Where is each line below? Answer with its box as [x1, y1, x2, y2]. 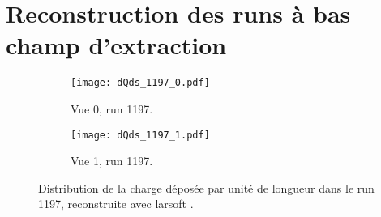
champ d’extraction [6, 28, 227, 62]
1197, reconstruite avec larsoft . [38, 195, 194, 212]
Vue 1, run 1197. [71, 152, 153, 169]
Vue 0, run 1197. [71, 100, 153, 117]
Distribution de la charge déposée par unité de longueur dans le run [38, 179, 375, 196]
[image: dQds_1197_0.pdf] [71, 77, 210, 89]
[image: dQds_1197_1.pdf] [71, 129, 210, 141]
